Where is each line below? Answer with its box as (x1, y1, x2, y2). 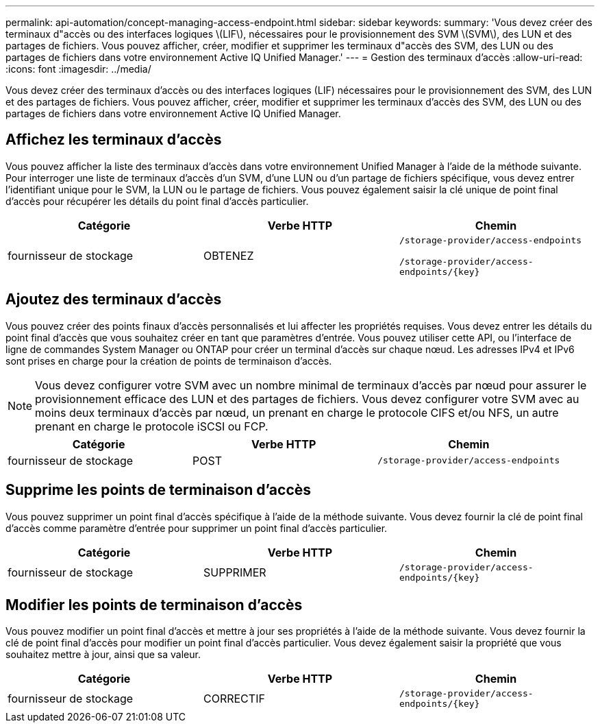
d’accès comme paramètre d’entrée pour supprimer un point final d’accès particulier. (5, 522, 388, 534)
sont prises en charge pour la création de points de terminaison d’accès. (5, 354, 332, 367)
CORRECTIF (203, 692, 265, 706)
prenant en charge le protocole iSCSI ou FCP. (35, 419, 268, 433)
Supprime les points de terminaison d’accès (5, 481, 312, 499)
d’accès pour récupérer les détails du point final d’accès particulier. (5, 195, 309, 207)
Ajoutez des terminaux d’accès (5, 291, 222, 308)
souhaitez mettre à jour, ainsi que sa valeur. (5, 648, 201, 661)
